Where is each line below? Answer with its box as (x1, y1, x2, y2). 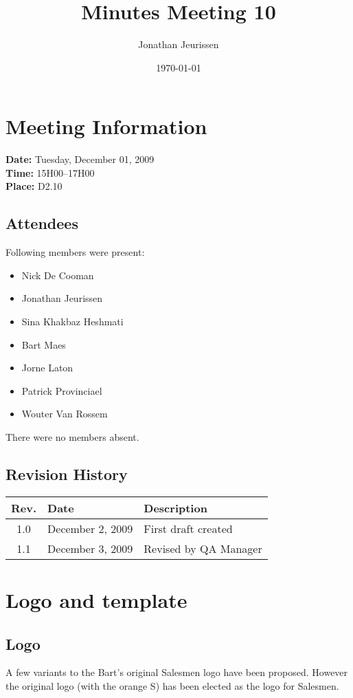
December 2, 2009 (47, 520, 133, 536)
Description (144, 499, 207, 516)
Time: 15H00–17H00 (5, 165, 95, 179)
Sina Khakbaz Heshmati (21, 314, 124, 329)
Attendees (5, 212, 78, 234)
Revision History (5, 463, 128, 484)
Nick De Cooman (21, 268, 94, 282)
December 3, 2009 (47, 540, 133, 556)
